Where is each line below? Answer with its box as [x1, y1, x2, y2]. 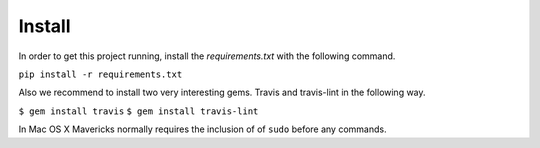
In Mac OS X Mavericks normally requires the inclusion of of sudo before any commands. [18, 123, 387, 135]
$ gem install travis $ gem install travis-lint [18, 105, 259, 117]
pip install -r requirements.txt [18, 68, 183, 80]
